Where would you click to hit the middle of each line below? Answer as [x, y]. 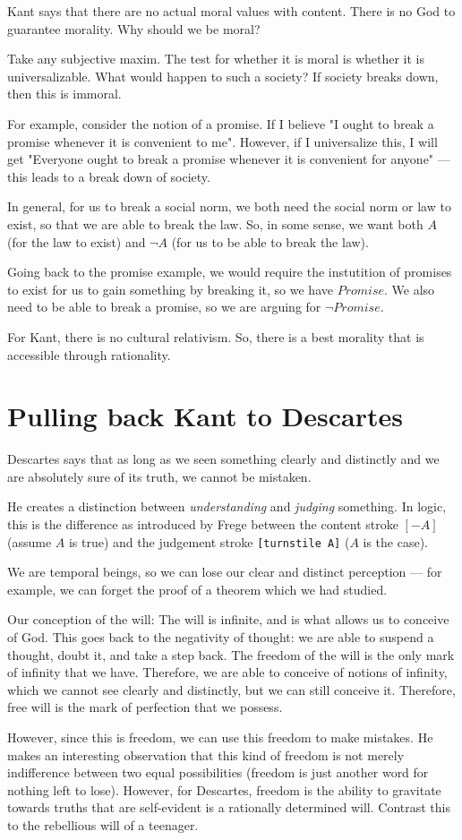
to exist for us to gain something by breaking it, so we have [170, 289]
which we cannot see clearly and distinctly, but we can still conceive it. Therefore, [231, 689]
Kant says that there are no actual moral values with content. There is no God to [231, 11]
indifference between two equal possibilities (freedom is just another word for [218, 772]
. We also [410, 289]
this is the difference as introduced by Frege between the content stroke [203, 524]
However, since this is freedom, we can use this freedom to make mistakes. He [220, 737]
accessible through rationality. [89, 354]
